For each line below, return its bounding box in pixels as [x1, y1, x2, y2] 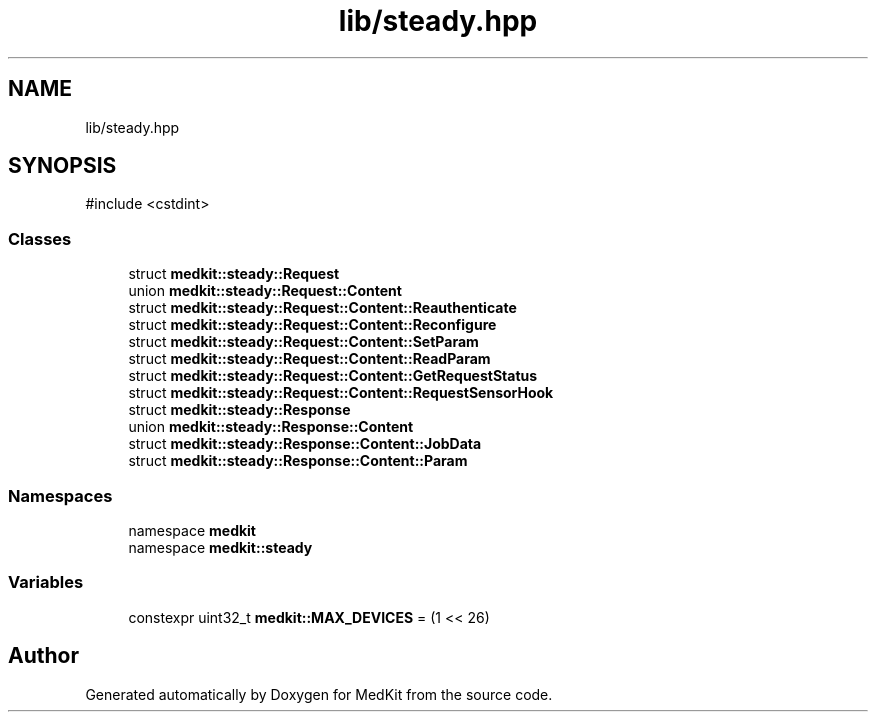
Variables [8, 572, 84, 593]
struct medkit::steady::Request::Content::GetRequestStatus [128, 367, 538, 385]
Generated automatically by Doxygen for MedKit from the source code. [85, 685, 553, 703]
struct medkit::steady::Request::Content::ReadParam [128, 350, 491, 368]
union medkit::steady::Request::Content [128, 282, 402, 300]
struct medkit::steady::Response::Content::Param [128, 452, 468, 470]
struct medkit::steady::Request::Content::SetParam [128, 333, 479, 351]
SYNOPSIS [8, 153, 117, 179]
